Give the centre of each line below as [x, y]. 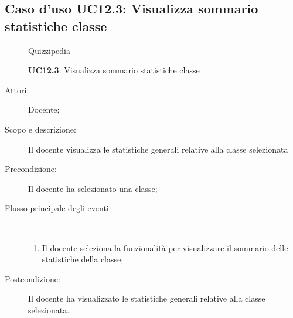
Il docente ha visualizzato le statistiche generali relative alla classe [147, 298]
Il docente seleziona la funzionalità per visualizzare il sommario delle [165, 247]
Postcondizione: [33, 278]
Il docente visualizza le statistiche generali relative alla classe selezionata [158, 149]
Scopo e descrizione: [40, 129]
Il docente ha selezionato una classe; [93, 188]
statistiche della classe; [83, 259]
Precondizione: [31, 169]
